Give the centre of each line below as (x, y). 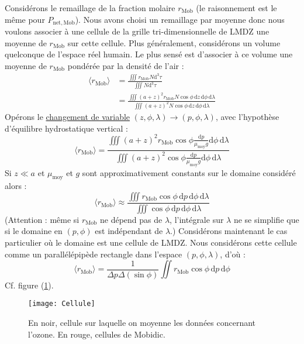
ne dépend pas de (131, 219)
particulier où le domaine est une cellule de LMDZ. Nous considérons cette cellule (151, 242)
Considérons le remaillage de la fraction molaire (90, 8)
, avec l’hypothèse (247, 116)
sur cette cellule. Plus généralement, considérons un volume (174, 42)
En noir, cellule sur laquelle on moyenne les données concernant (142, 323)
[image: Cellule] (62, 304)
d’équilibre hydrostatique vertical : (67, 128)
